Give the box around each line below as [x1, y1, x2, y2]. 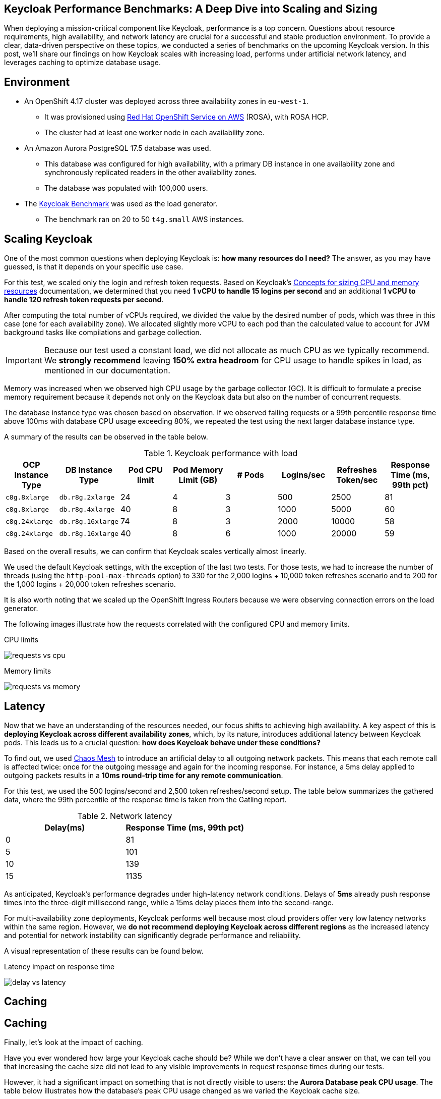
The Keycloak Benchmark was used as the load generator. [24, 199, 218, 208]
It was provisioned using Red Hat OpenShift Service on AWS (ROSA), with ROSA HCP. [44, 113, 329, 122]
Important [6, 355, 42, 366]
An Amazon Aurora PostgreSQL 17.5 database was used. [24, 144, 211, 153]
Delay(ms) [44, 822, 85, 833]
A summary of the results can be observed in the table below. [4, 432, 208, 442]
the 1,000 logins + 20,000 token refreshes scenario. [4, 580, 176, 589]
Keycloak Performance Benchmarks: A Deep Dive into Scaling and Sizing [4, 3, 377, 15]
